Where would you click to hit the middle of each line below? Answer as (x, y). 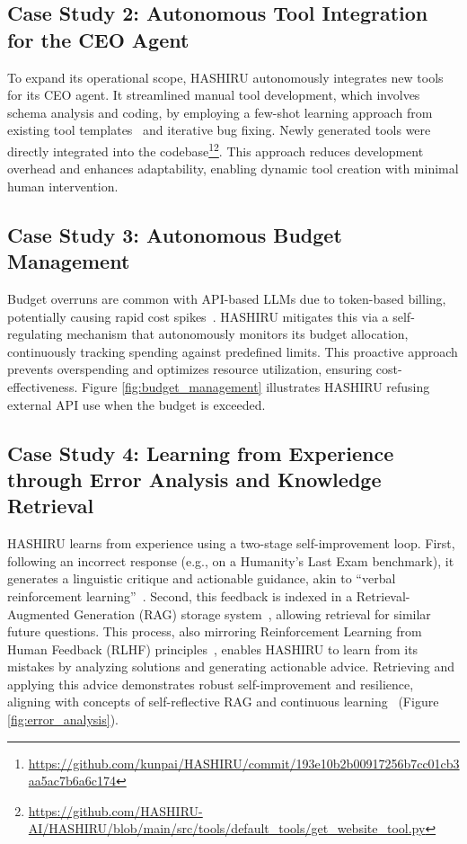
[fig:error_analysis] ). (63, 720)
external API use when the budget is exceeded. (137, 404)
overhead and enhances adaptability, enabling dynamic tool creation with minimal (233, 169)
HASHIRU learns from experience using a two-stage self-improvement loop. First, (231, 543)
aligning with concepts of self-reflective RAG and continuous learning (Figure (223, 702)
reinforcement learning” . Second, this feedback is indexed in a (180, 595)
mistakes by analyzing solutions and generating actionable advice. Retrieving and (231, 666)
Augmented (39, 613)
